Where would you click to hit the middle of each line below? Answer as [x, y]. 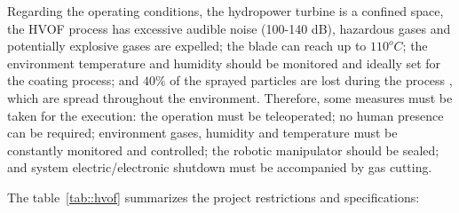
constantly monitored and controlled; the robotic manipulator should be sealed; [223, 150]
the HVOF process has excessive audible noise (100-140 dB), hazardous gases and [229, 28]
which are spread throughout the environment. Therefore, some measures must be [230, 97]
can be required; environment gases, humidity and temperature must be [202, 133]
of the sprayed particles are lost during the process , [311, 80]
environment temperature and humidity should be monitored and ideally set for [224, 63]
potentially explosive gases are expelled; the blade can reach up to [187, 46]
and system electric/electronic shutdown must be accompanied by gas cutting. [220, 167]
